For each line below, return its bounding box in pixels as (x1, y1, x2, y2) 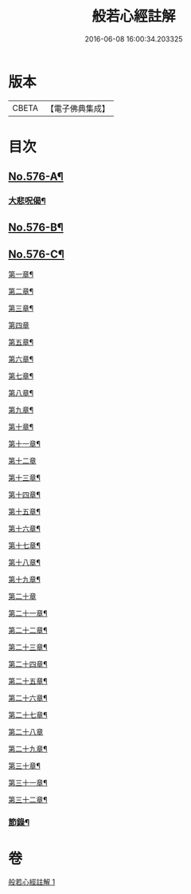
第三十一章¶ (8, 778, 48, 788)
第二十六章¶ (8, 693, 48, 703)
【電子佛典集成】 (45, 103, 110, 114)
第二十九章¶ (8, 744, 48, 754)
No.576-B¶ (8, 220, 64, 234)
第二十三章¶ (8, 643, 48, 652)
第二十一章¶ (8, 608, 48, 618)
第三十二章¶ (8, 795, 48, 805)
